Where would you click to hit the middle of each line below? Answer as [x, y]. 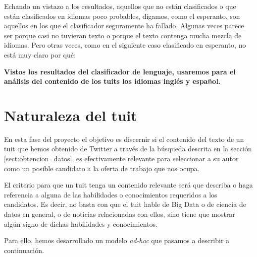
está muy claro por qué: [40, 54]
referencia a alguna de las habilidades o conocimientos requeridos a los [111, 194]
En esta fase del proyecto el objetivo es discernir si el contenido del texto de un [124, 139]
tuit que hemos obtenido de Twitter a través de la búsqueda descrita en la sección [128, 149]
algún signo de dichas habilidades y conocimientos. [81, 224]
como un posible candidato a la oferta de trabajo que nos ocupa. [102, 168]
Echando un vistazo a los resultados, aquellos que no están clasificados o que [120, 6]
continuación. [24, 250]
